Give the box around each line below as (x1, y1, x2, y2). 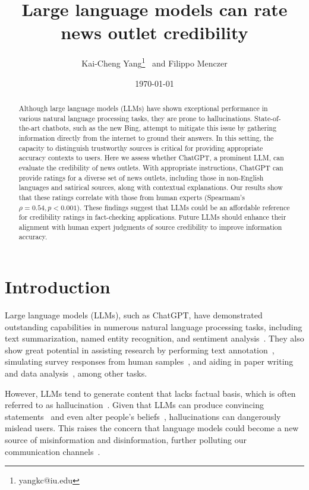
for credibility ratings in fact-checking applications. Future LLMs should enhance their (18, 212, 286, 222)
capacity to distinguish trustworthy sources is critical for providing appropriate (18, 143, 263, 153)
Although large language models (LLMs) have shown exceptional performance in (18, 103, 268, 113)
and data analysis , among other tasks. (5, 367, 147, 380)
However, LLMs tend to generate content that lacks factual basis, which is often (5, 387, 296, 399)
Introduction (5, 274, 111, 299)
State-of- (254, 113, 281, 123)
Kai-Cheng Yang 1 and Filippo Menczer (81, 55, 228, 69)
